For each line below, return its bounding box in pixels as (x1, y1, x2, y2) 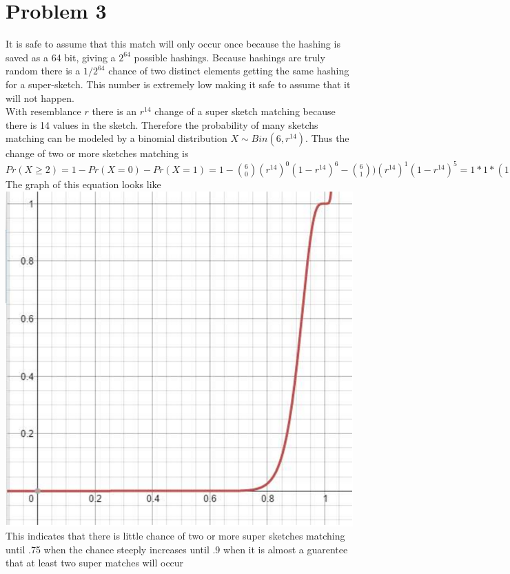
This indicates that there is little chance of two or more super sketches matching (6, 529, 345, 543)
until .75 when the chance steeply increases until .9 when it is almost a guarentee (6, 542, 348, 556)
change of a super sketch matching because (154, 104, 336, 119)
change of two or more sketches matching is (6, 146, 189, 161)
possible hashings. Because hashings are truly (134, 50, 325, 64)
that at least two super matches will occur (6, 555, 184, 570)
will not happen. (6, 90, 74, 105)
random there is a (6, 63, 81, 78)
